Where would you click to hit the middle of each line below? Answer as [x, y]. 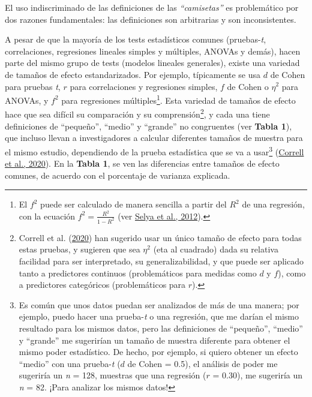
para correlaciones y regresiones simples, [144, 86]
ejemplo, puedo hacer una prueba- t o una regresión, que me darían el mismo [159, 316]
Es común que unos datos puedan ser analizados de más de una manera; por [159, 304]
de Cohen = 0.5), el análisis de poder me [202, 363]
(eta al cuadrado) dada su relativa [216, 249]
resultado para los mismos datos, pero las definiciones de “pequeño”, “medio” [161, 328]
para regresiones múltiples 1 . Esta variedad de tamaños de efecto [178, 99]
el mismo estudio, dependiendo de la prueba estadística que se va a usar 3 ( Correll [154, 151]
